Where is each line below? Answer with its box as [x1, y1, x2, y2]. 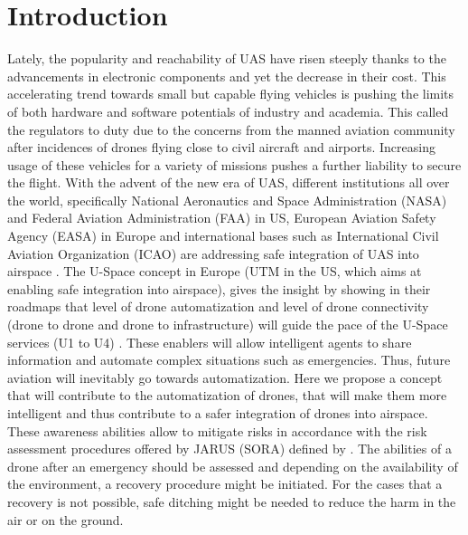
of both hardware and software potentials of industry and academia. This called [7, 101, 449, 120]
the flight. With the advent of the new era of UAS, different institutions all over [7, 173, 450, 192]
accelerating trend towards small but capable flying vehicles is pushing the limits [7, 84, 454, 103]
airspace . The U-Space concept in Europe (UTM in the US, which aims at [7, 262, 422, 281]
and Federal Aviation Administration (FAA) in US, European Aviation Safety [7, 208, 436, 227]
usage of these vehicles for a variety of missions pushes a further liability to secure [7, 155, 462, 174]
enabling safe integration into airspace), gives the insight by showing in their [7, 279, 431, 298]
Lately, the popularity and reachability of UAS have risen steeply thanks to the [7, 49, 446, 68]
